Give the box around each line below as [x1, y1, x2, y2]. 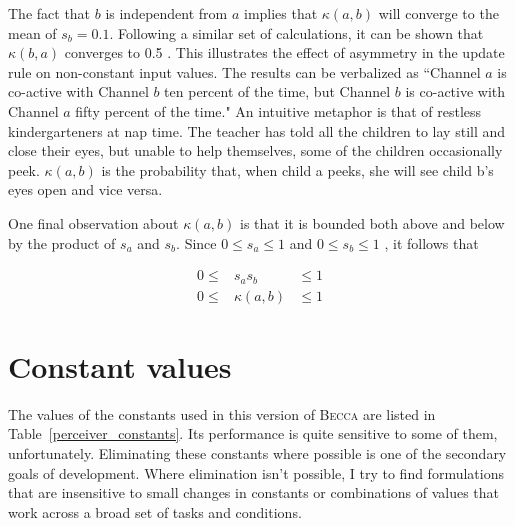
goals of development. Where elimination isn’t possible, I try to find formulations [8, 462, 504, 483]
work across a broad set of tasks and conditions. [8, 501, 302, 522]
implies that [243, 3, 318, 23]
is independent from [105, 3, 228, 23]
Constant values [8, 345, 232, 386]
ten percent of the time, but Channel [164, 81, 391, 102]
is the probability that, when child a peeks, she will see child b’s [101, 159, 494, 180]
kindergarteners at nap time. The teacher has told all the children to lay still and [8, 120, 506, 141]
